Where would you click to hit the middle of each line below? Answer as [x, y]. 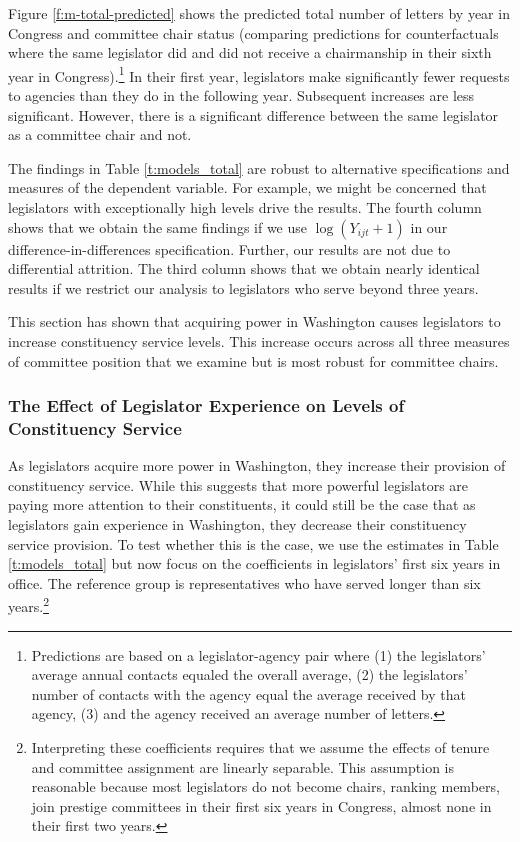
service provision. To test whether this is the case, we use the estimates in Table [253, 543]
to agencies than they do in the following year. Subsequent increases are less [241, 95]
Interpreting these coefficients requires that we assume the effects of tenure [260, 747]
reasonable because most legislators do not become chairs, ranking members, [265, 786]
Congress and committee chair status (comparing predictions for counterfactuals [253, 32]
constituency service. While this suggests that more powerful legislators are [238, 484]
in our [429, 226]
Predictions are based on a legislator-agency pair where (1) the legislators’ [258, 654]
